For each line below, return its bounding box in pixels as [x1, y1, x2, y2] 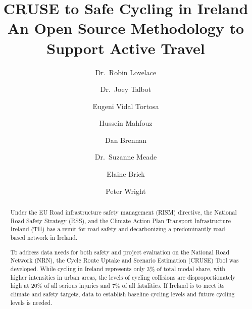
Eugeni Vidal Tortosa [92, 100, 159, 111]
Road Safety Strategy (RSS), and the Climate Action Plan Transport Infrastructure [10, 216, 231, 225]
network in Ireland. [27, 233, 78, 242]
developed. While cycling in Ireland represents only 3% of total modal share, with [10, 264, 225, 273]
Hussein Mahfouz [99, 118, 153, 128]
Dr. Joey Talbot [100, 84, 152, 94]
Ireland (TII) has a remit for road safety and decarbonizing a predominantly [10, 225, 212, 233]
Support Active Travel [46, 37, 205, 58]
